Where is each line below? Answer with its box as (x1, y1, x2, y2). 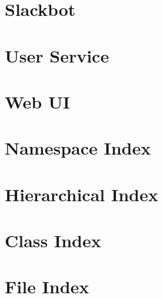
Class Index (5, 228, 101, 253)
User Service (5, 43, 109, 67)
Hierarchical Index (5, 182, 158, 206)
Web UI (5, 89, 70, 113)
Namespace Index (5, 136, 151, 160)
